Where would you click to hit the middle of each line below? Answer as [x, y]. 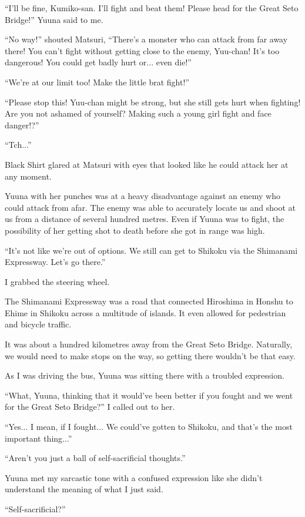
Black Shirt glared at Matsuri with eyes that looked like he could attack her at [147, 164]
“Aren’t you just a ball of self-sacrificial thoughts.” [95, 458]
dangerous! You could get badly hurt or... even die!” [98, 62]
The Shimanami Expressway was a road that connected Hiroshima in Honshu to [149, 301]
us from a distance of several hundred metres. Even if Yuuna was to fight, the [145, 219]
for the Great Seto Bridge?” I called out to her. [90, 407]
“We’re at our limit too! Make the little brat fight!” [97, 82]
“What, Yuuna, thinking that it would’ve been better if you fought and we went [149, 395]
